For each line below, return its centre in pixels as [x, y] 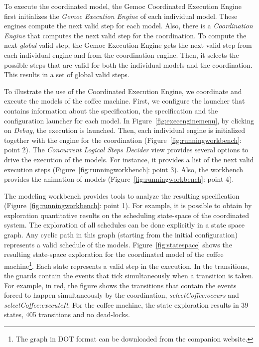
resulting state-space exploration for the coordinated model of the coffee [114, 254]
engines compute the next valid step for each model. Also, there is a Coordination [129, 26]
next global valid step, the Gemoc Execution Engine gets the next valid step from [128, 45]
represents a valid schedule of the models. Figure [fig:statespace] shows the [118, 244]
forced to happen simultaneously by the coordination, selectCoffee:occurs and [122, 295]
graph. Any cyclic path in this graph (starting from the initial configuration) [121, 235]
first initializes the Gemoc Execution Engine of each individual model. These [121, 16]
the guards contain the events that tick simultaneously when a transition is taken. [129, 276]
